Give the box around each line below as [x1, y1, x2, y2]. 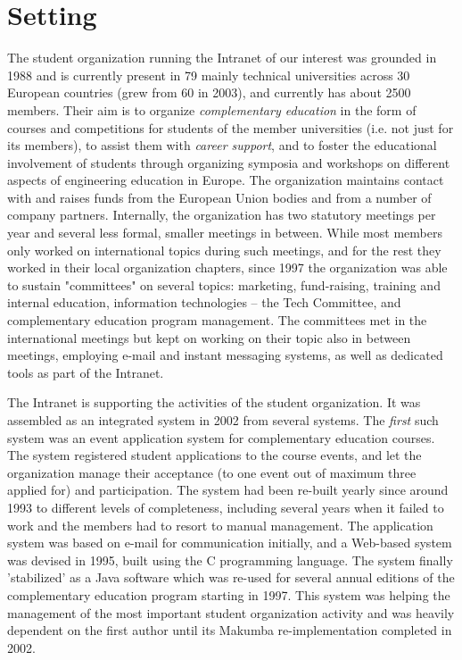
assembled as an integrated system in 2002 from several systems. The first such [7, 411, 439, 429]
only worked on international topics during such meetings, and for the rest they [7, 240, 441, 259]
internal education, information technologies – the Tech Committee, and [7, 293, 401, 312]
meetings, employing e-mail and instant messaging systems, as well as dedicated [7, 346, 443, 364]
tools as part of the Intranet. [7, 363, 164, 381]
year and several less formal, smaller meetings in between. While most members [7, 223, 442, 242]
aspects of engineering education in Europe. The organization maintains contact [7, 171, 444, 189]
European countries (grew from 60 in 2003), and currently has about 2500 [7, 83, 411, 102]
